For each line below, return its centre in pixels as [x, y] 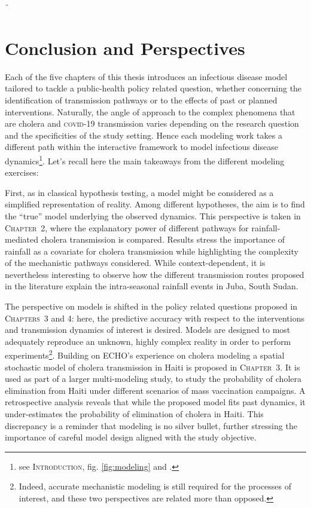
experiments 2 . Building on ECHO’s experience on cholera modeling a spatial [145, 354]
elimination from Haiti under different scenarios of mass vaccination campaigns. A [155, 390]
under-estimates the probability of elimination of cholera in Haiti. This [134, 414]
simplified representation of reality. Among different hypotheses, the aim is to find [155, 204]
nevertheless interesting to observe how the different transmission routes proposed [155, 274]
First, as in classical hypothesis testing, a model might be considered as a [139, 192]
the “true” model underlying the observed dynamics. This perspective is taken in [153, 215]
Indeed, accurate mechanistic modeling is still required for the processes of [155, 486]
